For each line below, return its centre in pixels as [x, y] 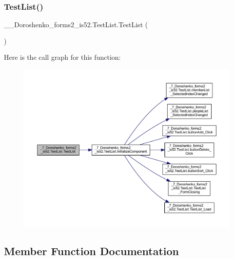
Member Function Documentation [92, 250]
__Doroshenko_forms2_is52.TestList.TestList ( [76, 25]
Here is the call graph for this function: [62, 57]
